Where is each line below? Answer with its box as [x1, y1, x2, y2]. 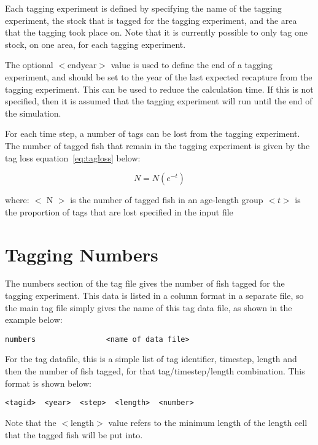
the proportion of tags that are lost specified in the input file [5, 205, 233, 218]
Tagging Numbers [5, 241, 158, 266]
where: [5, 193, 29, 206]
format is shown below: [5, 376, 91, 389]
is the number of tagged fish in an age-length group [70, 193, 263, 206]
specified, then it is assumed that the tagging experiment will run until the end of [5, 95, 312, 107]
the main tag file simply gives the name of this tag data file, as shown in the [5, 301, 292, 314]
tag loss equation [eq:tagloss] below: [5, 151, 141, 164]
